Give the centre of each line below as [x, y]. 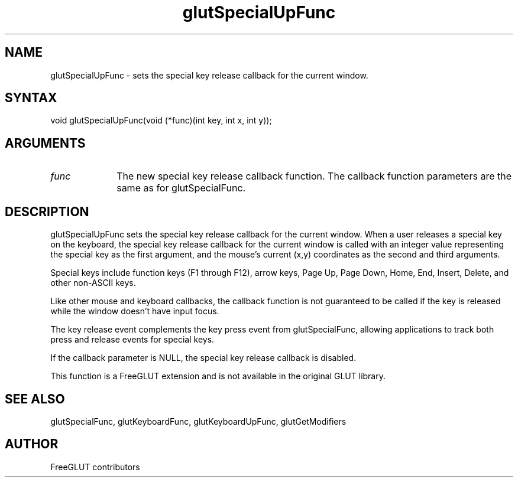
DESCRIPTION [47, 211]
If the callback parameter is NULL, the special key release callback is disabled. [203, 358]
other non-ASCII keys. [93, 283]
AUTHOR [32, 444]
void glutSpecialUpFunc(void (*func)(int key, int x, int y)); [161, 120]
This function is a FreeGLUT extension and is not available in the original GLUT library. [218, 376]
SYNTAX [31, 98]
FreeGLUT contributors [95, 467]
